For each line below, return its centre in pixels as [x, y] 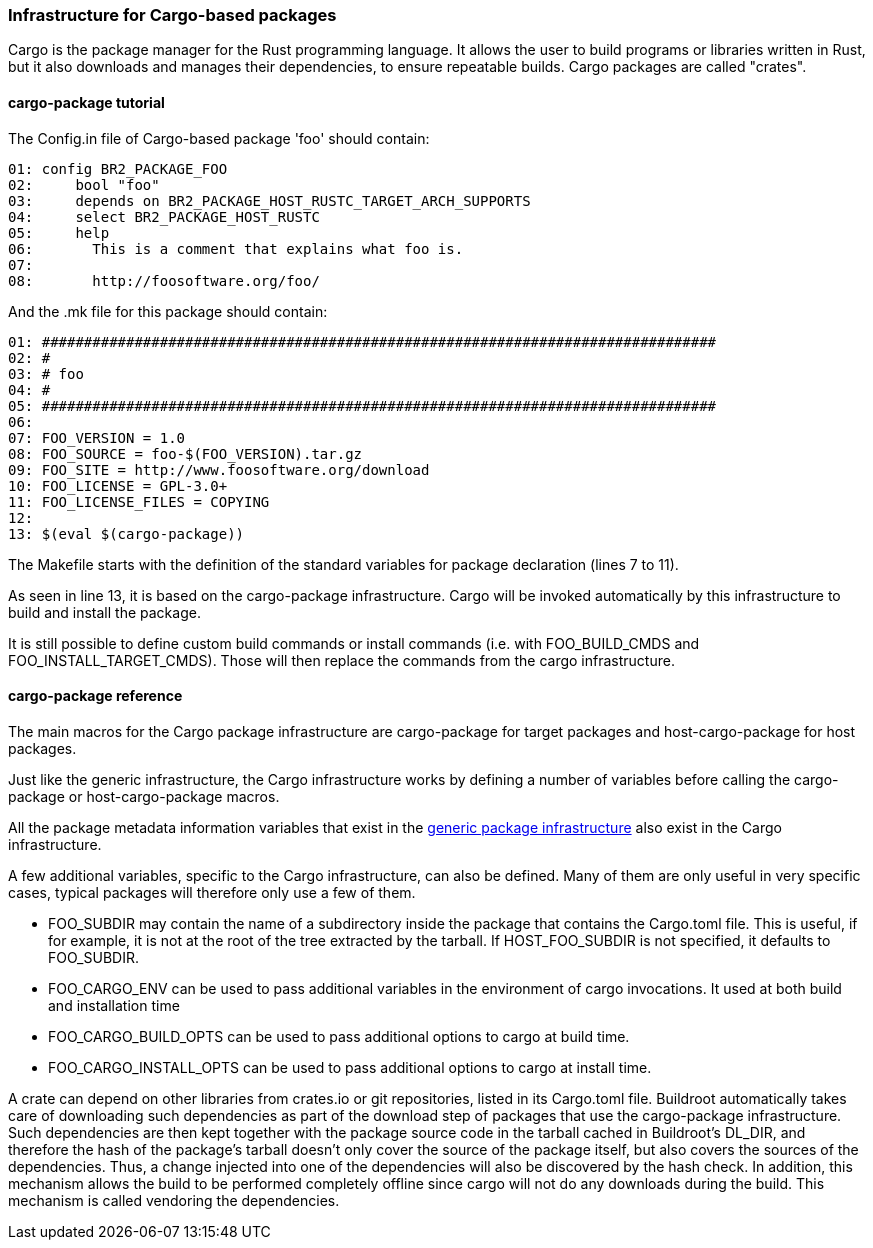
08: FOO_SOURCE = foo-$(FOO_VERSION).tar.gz [185, 453]
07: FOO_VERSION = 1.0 [97, 437]
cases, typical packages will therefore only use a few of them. [212, 892]
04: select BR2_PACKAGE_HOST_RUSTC [164, 216]
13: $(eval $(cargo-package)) [126, 533]
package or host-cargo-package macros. [144, 796]
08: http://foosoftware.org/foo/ [164, 280]
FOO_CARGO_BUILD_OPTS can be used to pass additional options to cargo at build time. [339, 1036]
